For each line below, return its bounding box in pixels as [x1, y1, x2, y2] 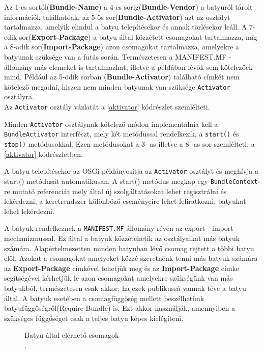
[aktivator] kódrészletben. [4, 148, 83, 159]
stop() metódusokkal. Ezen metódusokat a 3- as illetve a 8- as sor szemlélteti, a [4, 138, 255, 149]
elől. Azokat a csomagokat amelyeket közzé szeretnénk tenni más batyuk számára [4, 253, 258, 263]
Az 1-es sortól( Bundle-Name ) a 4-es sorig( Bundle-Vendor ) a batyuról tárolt [4, 2, 253, 12]
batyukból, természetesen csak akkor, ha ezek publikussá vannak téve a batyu [4, 282, 246, 293]
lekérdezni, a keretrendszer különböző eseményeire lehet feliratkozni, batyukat [4, 196, 246, 206]
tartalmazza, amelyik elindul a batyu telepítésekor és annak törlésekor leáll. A [4, 21, 247, 32]
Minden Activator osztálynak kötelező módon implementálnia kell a [4, 118, 218, 129]
